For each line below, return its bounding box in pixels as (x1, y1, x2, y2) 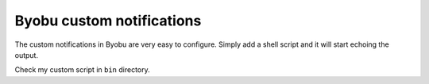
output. (14, 50, 39, 59)
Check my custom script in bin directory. (14, 65, 150, 74)
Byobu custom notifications (14, 12, 202, 29)
